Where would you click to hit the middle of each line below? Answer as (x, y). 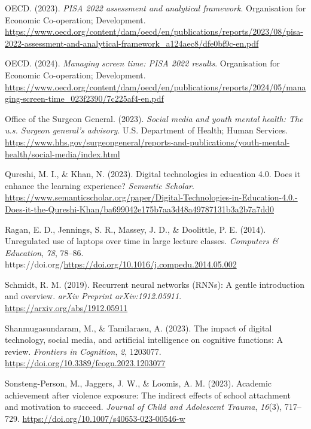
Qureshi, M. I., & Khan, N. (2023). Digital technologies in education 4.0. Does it (153, 174)
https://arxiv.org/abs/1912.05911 (66, 308)
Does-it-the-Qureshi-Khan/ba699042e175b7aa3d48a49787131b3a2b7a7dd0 (139, 209)
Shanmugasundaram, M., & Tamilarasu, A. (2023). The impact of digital (138, 328)
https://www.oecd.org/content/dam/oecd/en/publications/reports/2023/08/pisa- (154, 31)
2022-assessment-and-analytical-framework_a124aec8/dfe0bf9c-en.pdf (132, 43)
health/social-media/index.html (62, 153)
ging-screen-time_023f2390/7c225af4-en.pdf (84, 98)
